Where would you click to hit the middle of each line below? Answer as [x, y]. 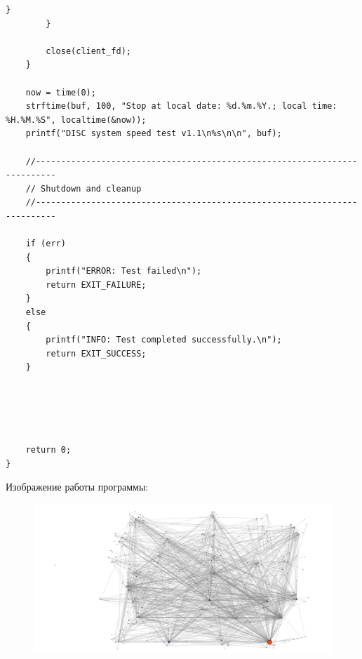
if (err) [46, 244]
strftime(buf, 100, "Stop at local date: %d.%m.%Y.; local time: [181, 106]
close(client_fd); [88, 51]
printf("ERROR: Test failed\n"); [124, 271]
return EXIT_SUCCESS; [96, 353]
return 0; [48, 450]
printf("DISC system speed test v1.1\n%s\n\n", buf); [154, 134]
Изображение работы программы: [77, 487]
